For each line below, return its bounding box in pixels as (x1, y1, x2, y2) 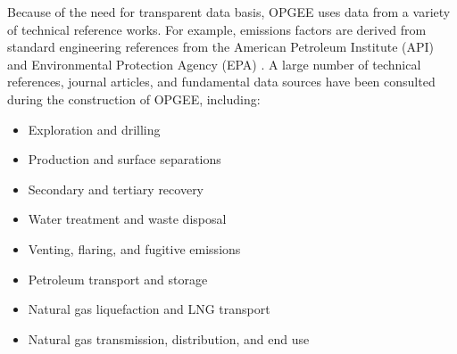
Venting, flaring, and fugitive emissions (28, 239, 241, 258)
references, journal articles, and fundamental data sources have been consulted (7, 72, 436, 91)
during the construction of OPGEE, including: (7, 89, 261, 108)
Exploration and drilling (28, 119, 161, 138)
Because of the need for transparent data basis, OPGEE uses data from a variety (7, 3, 451, 21)
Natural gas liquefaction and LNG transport (28, 300, 270, 318)
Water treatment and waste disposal (28, 210, 227, 228)
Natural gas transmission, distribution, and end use (28, 329, 310, 348)
